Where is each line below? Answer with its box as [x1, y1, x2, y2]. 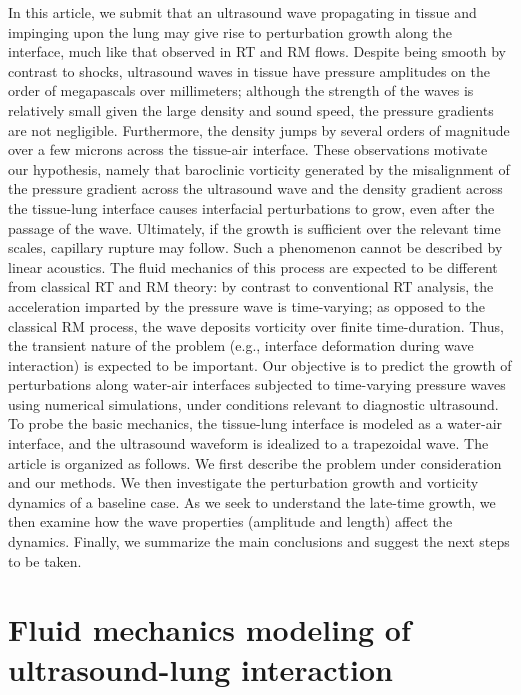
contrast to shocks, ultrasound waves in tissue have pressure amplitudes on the [8, 60, 490, 81]
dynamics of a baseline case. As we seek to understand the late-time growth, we [8, 491, 496, 512]
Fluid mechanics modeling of [8, 609, 411, 650]
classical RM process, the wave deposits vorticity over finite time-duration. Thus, [8, 315, 504, 336]
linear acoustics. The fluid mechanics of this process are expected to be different [8, 256, 498, 277]
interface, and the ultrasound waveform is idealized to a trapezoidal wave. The [8, 433, 489, 454]
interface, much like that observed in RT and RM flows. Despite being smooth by [8, 41, 506, 62]
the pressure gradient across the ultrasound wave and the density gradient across [8, 178, 503, 199]
